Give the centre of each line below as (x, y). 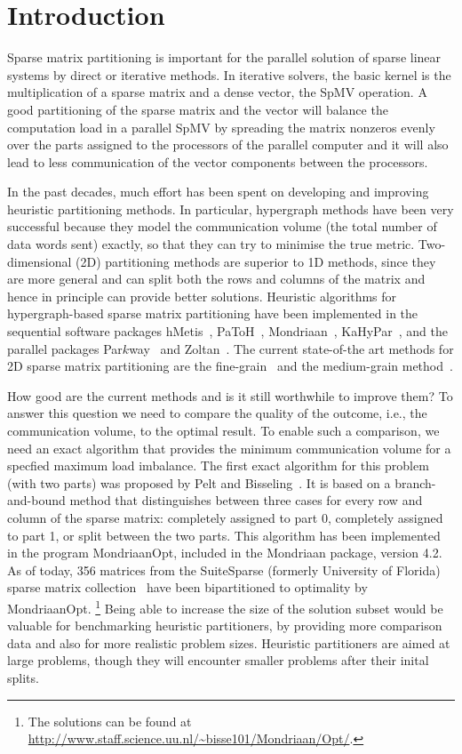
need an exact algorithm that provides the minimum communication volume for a (229, 448)
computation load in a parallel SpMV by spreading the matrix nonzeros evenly (221, 127)
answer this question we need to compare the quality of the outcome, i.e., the (217, 413)
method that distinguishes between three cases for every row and (246, 500)
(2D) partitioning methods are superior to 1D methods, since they (256, 261)
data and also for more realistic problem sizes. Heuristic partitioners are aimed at (229, 642)
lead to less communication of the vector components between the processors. (218, 161)
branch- (415, 482)
